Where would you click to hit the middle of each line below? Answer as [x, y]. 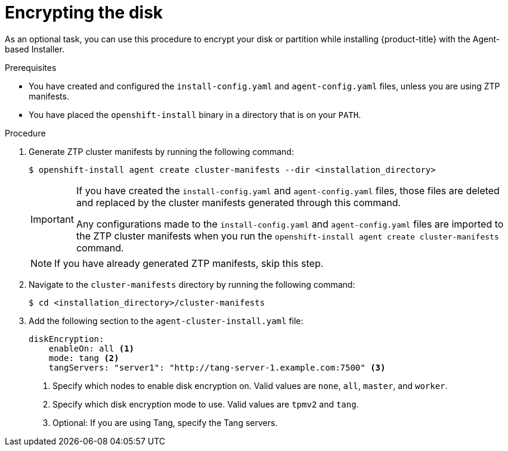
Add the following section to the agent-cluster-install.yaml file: [166, 321]
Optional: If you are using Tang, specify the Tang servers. [165, 422]
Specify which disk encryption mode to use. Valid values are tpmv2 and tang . [206, 404]
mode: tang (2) [84, 358]
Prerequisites [31, 67]
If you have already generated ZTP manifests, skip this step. [189, 263]
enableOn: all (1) [92, 348]
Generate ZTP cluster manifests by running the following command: [161, 151]
